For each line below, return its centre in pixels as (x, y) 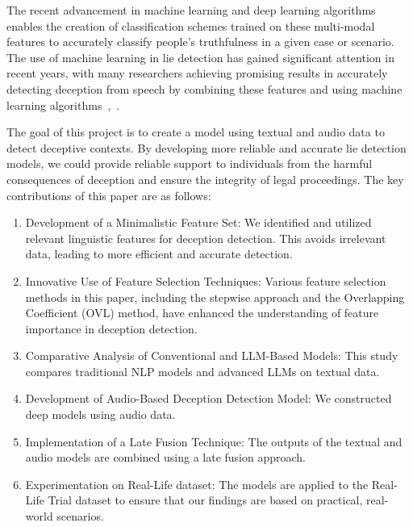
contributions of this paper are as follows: (109, 195)
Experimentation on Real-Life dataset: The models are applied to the (197, 484)
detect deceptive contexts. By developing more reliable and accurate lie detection (206, 147)
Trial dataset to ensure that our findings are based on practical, (205, 500)
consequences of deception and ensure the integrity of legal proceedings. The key (205, 179)
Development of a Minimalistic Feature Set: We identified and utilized (198, 222)
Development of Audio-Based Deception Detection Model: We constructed (209, 398)
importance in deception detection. (111, 328)
